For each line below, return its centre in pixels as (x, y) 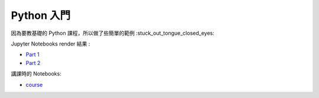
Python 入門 (41, 15)
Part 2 (33, 63)
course (34, 84)
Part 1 (32, 55)
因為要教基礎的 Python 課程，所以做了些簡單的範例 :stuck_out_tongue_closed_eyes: (113, 33)
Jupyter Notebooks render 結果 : (51, 44)
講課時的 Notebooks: (36, 74)
